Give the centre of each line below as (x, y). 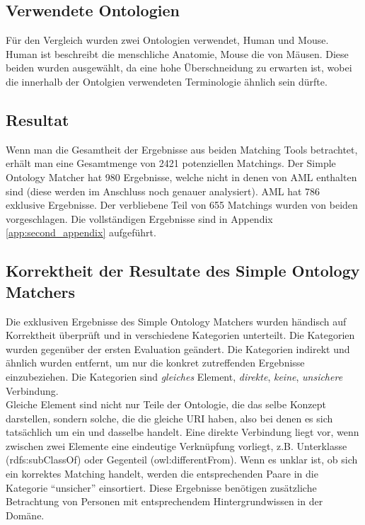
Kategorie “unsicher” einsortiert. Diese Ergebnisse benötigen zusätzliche (161, 487)
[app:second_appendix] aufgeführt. (81, 232)
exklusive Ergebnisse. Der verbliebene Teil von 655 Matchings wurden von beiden (182, 205)
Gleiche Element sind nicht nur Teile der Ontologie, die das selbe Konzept (166, 404)
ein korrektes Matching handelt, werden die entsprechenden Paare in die (162, 474)
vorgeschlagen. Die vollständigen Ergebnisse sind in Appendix (139, 218)
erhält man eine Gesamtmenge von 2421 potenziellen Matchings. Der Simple (171, 163)
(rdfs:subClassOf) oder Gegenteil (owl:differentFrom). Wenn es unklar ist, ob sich (182, 460)
